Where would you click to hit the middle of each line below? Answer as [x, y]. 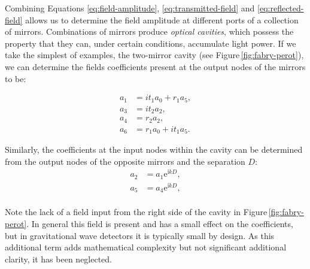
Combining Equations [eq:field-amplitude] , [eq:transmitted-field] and [130, 8]
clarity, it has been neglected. [59, 259]
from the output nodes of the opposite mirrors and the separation [125, 161]
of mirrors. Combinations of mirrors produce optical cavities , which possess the [149, 31]
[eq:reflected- [281, 8]
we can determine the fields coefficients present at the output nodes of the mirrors [155, 66]
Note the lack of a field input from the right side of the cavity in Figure [136, 212]
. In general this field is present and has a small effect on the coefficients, [160, 224]
